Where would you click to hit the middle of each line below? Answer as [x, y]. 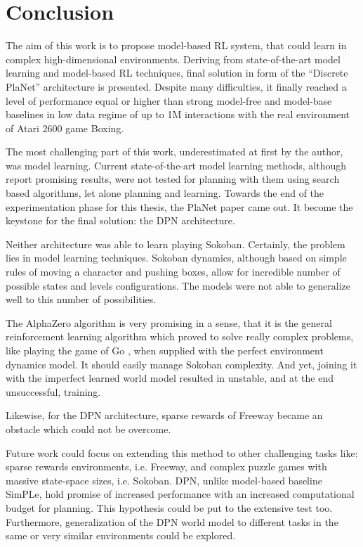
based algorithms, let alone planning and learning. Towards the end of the [165, 193]
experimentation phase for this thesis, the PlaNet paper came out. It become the [179, 206]
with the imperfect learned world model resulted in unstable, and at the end [170, 378]
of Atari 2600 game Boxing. [65, 128]
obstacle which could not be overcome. [88, 429]
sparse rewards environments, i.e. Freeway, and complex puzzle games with [166, 466]
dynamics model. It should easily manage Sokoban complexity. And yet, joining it [181, 364]
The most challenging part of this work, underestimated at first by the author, [174, 152]
